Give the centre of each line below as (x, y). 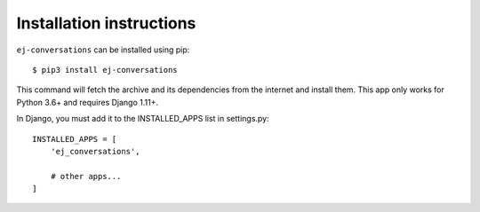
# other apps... (86, 176)
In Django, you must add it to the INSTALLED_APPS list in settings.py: (143, 119)
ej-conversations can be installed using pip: (103, 50)
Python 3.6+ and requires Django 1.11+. (88, 102)
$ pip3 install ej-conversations (105, 70)
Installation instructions (106, 23)
